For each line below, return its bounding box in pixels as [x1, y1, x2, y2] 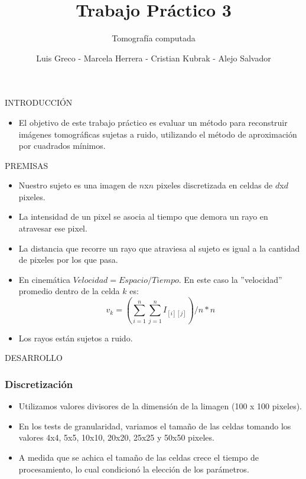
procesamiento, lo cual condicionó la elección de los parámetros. [18, 462, 249, 475]
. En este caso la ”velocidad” [178, 273, 282, 285]
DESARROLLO [5, 351, 63, 364]
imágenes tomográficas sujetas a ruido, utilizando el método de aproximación [18, 128, 297, 140]
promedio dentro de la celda [18, 285, 120, 297]
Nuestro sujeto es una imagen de [18, 179, 137, 191]
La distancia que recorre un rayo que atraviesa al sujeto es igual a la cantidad [18, 242, 300, 254]
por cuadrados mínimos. [18, 139, 106, 152]
